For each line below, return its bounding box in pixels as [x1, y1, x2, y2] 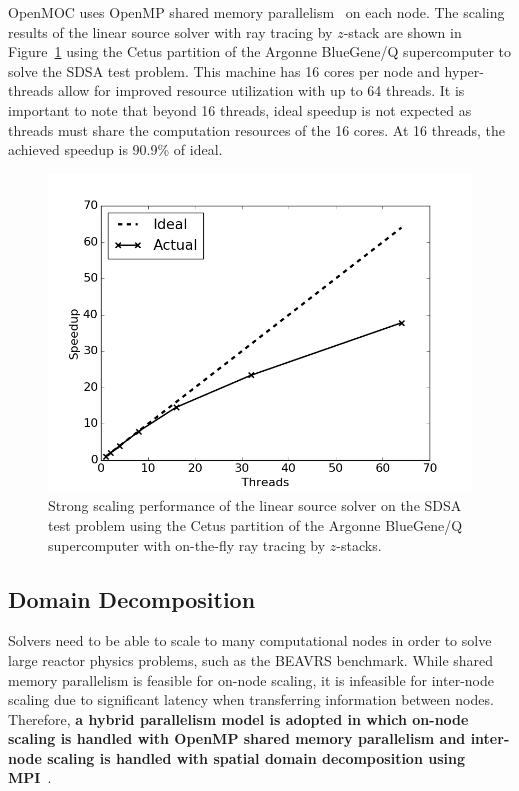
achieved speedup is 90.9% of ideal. [8, 139, 223, 160]
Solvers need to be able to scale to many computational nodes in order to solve [8, 630, 492, 651]
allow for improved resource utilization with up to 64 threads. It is [57, 80, 465, 101]
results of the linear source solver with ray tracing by [8, 21, 333, 42]
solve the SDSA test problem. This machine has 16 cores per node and [8, 60, 440, 81]
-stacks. [336, 534, 382, 555]
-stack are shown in [343, 21, 462, 42]
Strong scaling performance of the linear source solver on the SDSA [48, 495, 462, 516]
